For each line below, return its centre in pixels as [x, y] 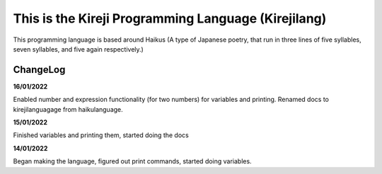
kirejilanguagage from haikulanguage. [68, 109]
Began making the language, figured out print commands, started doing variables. [132, 161]
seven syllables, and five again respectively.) [79, 49]
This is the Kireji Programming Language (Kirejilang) [170, 18]
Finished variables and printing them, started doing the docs [101, 135]
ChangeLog [39, 70]
